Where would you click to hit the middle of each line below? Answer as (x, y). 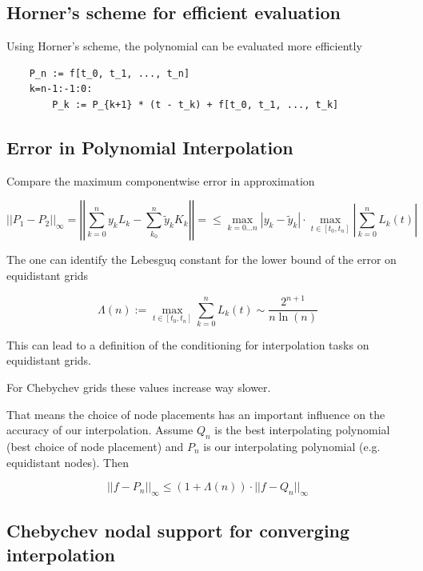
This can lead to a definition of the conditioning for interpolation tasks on (188, 344)
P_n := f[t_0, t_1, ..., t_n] (110, 73)
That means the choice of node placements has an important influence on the (196, 414)
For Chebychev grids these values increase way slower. (139, 387)
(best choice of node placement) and (95, 447)
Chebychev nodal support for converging (178, 531)
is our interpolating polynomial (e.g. (292, 447)
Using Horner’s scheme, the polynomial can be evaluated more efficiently (184, 46)
